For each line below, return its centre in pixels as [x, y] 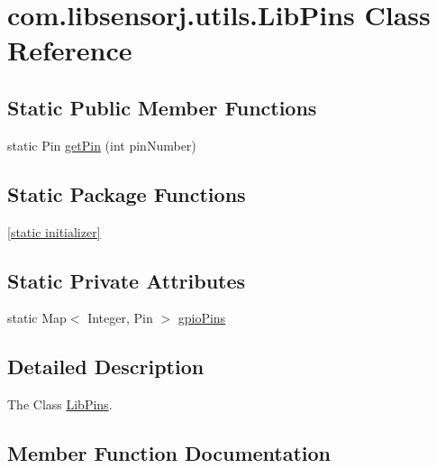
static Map [37, 318]
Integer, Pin [120, 318]
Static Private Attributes [127, 280]
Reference [70, 50]
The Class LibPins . [60, 404]
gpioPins [202, 318]
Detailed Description [106, 367]
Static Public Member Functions [162, 107]
